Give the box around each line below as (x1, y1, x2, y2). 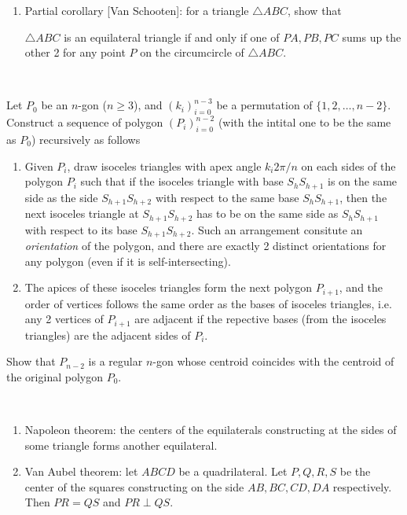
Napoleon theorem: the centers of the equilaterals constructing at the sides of (24, 421, 397, 438)
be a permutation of (216, 97, 313, 113)
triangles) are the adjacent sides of (24, 326, 191, 343)
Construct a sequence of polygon (6, 114, 163, 131)
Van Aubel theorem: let (24, 463, 138, 480)
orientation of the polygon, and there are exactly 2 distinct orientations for (24, 237, 387, 253)
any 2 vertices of (24, 311, 104, 327)
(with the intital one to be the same (218, 114, 391, 131)
